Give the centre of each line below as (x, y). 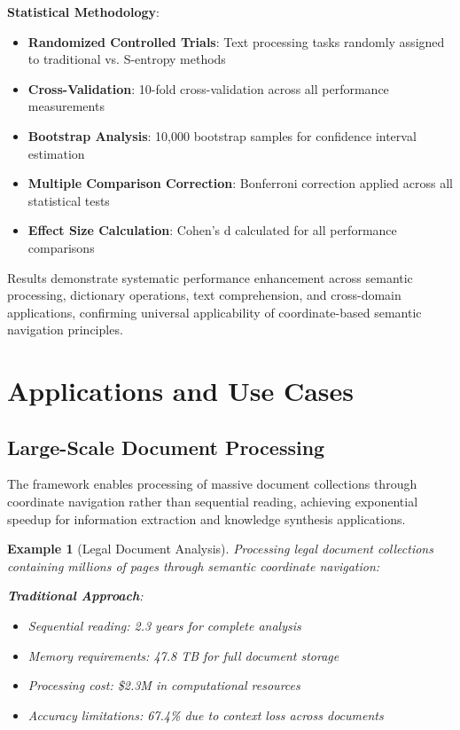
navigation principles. (65, 330)
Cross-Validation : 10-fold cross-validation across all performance (208, 88)
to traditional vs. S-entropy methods (127, 59)
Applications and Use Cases (181, 391)
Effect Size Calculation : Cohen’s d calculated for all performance (212, 230)
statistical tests (69, 200)
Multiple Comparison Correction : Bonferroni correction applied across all (240, 183)
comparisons (61, 247)
